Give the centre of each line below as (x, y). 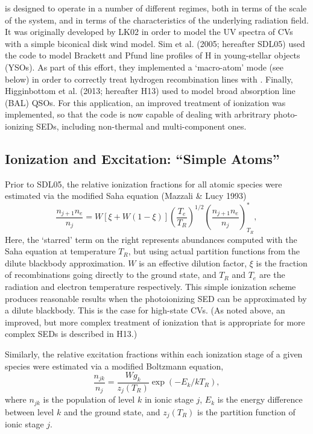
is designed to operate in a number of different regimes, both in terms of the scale (156, 8)
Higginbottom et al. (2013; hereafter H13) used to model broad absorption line (150, 91)
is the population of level (89, 399)
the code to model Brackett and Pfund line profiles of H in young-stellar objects (153, 55)
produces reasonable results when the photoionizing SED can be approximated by (156, 298)
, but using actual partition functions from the (214, 251)
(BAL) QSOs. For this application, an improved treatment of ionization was (145, 102)
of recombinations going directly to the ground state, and (111, 275)
